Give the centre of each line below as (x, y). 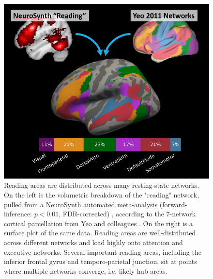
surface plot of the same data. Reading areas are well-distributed (100, 233)
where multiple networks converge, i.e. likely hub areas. (86, 271)
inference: (18, 214)
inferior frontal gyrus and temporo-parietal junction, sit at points (100, 261)
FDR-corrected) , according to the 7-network (129, 214)
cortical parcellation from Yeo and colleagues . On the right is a (98, 223)
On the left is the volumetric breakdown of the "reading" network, (102, 195)
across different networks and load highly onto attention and (93, 242)
